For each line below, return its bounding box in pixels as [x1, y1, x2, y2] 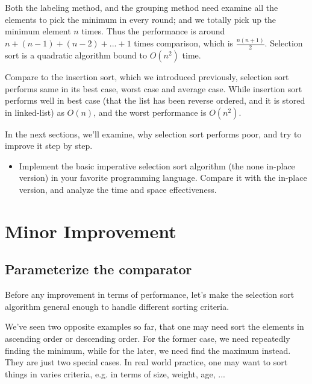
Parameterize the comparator [5, 260, 192, 279]
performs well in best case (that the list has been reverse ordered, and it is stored [5, 94, 305, 107]
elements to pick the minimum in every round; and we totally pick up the [5, 13, 276, 25]
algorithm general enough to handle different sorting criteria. [5, 300, 229, 312]
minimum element [5, 25, 71, 37]
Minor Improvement [5, 218, 176, 243]
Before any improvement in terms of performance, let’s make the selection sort [5, 288, 295, 301]
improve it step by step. [5, 139, 93, 152]
